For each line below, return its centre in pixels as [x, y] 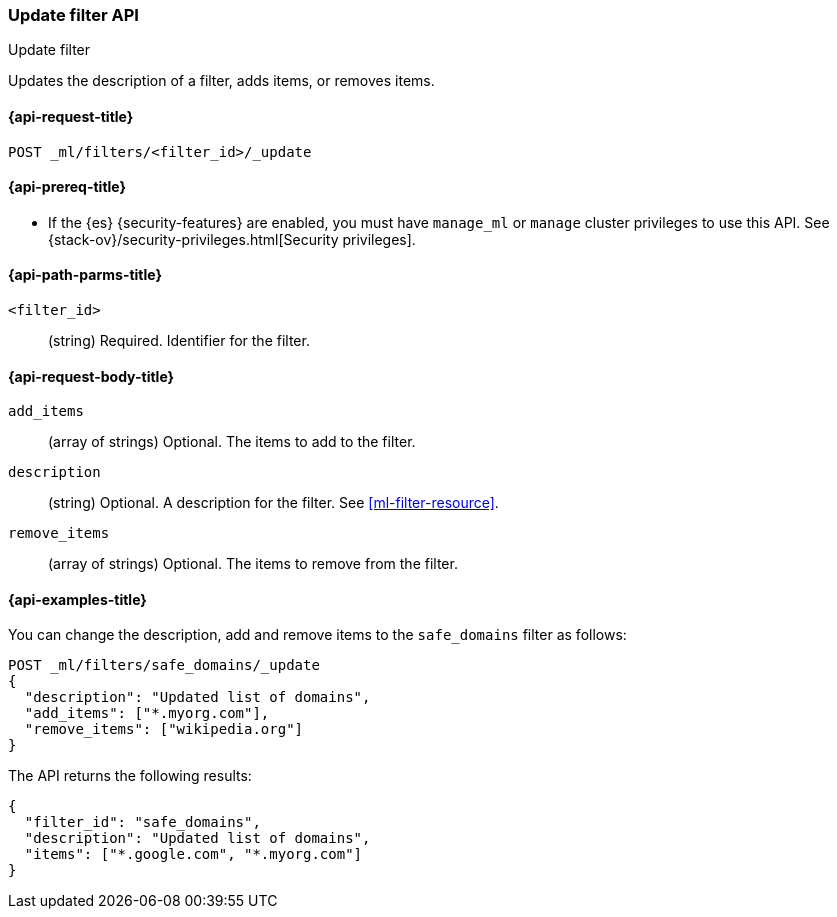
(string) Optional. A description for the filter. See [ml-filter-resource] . [273, 503]
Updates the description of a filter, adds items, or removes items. [221, 81]
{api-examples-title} [77, 599]
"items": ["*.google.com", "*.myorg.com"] [193, 854]
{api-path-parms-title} [85, 275]
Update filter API [73, 15]
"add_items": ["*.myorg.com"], [147, 713]
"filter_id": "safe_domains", [142, 822]
